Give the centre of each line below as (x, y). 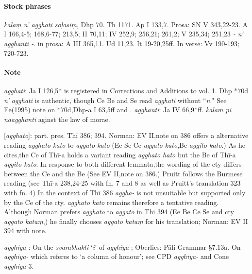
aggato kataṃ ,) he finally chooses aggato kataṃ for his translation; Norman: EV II (126, 221)
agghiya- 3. (19, 266)
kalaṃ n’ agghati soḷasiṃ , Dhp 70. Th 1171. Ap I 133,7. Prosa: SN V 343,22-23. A (126, 24)
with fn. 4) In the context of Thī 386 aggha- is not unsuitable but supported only (125, 192)
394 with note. (25, 231)
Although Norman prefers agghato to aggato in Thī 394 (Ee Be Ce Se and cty (119, 212)
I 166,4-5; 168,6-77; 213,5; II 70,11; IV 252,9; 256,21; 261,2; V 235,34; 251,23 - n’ (124, 34)
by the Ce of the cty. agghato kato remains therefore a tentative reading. (111, 202)
